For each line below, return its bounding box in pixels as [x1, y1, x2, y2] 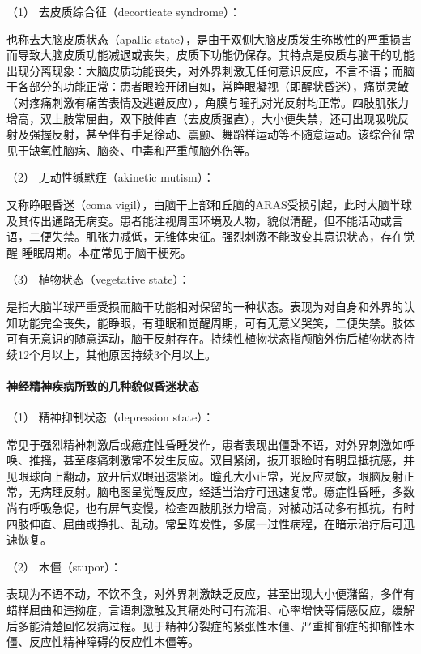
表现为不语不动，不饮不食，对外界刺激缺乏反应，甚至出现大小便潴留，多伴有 [6, 585, 415, 602]
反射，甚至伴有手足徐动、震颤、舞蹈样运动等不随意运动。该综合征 [51, 126, 403, 143]
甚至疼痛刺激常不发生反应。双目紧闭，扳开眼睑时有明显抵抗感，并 [62, 451, 415, 468]
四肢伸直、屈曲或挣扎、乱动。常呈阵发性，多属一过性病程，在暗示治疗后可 [6, 515, 403, 532]
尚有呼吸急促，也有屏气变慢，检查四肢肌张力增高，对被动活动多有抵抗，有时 [6, 499, 415, 516]
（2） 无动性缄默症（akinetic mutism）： [6, 169, 215, 186]
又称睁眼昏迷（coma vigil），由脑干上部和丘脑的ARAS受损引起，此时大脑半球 [6, 195, 412, 212]
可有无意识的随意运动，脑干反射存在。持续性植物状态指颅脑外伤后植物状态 [6, 330, 403, 347]
